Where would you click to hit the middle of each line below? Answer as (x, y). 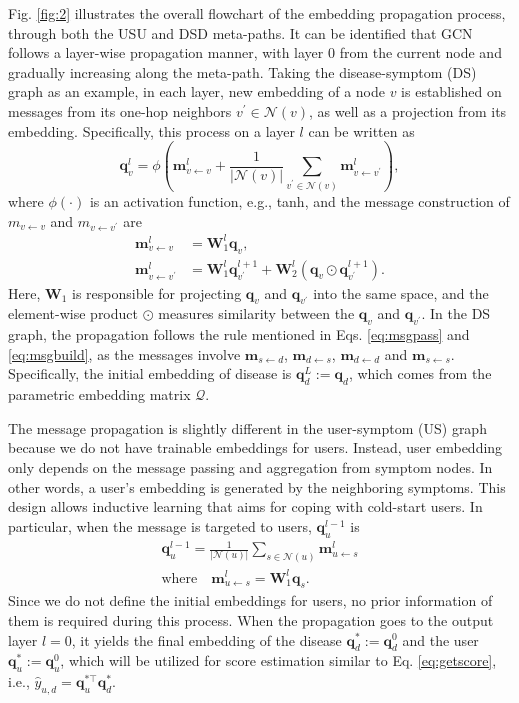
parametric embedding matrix (99, 394)
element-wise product (73, 313)
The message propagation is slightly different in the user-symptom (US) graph (247, 427)
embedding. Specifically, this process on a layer (151, 130)
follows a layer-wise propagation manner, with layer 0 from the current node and (255, 52)
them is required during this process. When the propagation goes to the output (251, 619)
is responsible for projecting (156, 292)
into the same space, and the (401, 292)
